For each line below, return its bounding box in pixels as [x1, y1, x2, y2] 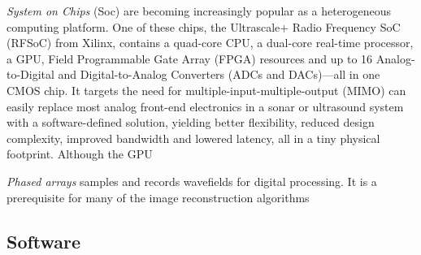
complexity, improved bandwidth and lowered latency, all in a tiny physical [7, 129, 380, 146]
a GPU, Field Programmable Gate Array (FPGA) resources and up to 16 [7, 50, 373, 67]
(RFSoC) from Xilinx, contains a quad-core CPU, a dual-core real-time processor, [7, 34, 414, 51]
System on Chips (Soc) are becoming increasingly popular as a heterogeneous [7, 2, 391, 19]
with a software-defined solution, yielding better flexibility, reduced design [7, 114, 375, 131]
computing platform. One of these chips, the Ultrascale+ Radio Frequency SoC [7, 18, 401, 35]
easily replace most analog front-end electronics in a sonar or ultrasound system [7, 97, 404, 115]
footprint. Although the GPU [7, 145, 153, 162]
